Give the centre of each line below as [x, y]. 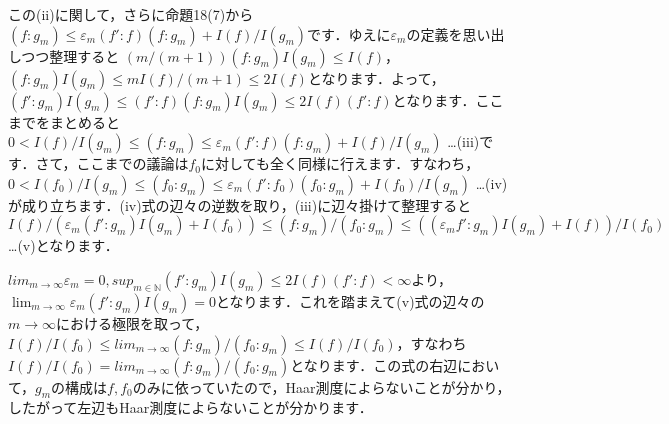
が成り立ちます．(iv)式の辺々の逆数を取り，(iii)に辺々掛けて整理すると [240, 204]
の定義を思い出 [455, 33]
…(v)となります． [63, 245]
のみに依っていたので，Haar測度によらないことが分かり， [321, 386]
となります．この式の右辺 [374, 364]
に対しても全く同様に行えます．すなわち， [340, 163]
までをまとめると [64, 121]
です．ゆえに [349, 33]
